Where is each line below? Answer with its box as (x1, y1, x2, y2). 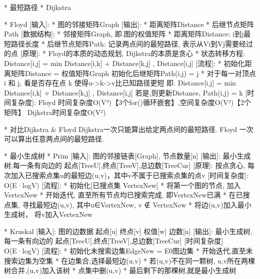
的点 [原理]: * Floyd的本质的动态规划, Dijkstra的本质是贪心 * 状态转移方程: (4, 48, 245, 58)
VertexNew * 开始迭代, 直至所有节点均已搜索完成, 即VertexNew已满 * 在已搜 (4, 189, 250, 200)
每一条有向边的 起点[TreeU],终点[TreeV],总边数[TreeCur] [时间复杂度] (4, 235, 223, 246)
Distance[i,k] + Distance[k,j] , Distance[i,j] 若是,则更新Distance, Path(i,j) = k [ (4, 87, 247, 97)
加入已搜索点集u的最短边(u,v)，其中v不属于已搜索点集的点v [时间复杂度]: (10, 169, 248, 180)
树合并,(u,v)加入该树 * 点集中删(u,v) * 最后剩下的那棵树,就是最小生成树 (4, 265, 236, 275)
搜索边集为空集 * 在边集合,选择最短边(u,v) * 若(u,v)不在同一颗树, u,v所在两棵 (4, 255, 255, 265)
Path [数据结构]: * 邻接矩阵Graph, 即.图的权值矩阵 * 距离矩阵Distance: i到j (4, 28, 244, 39)
